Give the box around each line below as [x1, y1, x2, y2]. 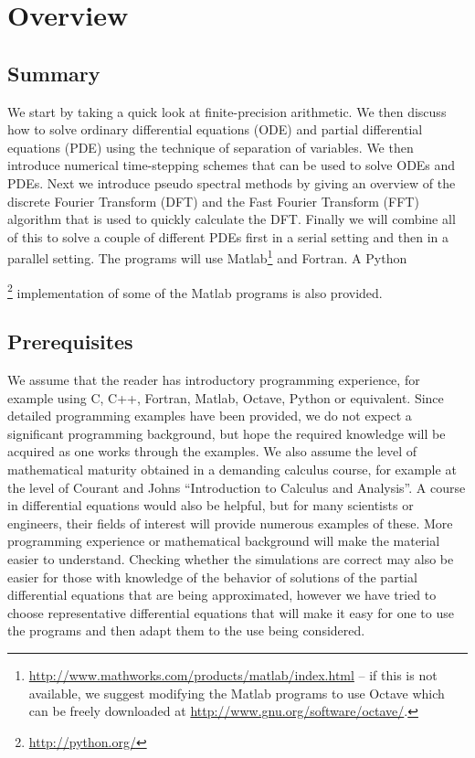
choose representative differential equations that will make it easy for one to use [7, 603, 454, 622]
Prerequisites [7, 327, 133, 356]
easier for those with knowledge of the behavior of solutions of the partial [7, 567, 417, 586]
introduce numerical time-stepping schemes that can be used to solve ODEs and [7, 155, 456, 175]
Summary [7, 59, 100, 87]
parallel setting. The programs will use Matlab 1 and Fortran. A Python [7, 246, 407, 267]
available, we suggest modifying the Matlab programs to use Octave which [28, 683, 445, 702]
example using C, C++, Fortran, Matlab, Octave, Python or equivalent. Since [7, 388, 444, 407]
